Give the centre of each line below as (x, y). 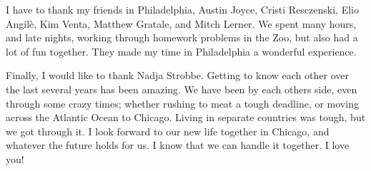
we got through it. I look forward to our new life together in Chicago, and (168, 131)
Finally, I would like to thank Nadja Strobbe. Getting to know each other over (177, 75)
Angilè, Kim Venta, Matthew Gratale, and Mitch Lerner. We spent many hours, (181, 23)
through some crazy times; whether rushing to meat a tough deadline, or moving (182, 103)
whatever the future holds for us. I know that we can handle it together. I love (178, 145)
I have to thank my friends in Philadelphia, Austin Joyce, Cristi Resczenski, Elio (182, 9)
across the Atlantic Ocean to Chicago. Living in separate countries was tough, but (186, 117)
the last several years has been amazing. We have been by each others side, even (182, 89)
